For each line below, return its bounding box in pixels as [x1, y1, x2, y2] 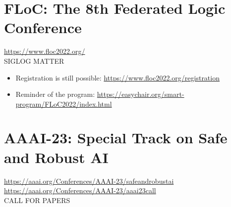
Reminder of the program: [15, 89, 95, 99]
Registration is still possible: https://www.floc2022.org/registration [15, 72, 220, 83]
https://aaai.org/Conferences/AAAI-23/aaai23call [4, 185, 156, 196]
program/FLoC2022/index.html [15, 98, 112, 109]
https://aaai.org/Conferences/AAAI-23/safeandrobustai [4, 175, 174, 186]
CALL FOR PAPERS [4, 195, 70, 205]
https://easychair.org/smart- [97, 89, 184, 99]
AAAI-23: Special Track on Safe [4, 127, 228, 148]
